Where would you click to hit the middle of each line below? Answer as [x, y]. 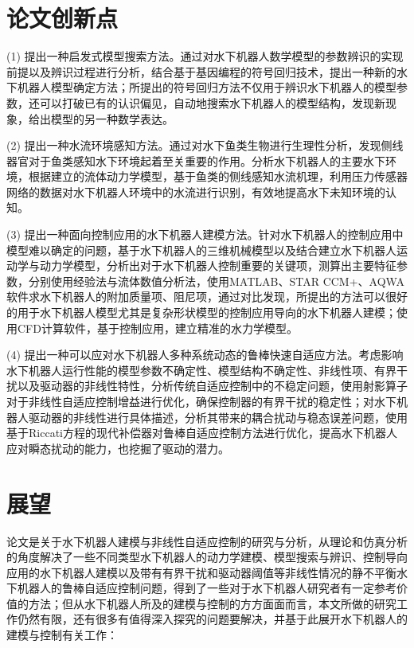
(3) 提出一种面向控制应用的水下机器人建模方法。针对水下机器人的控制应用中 [205, 234]
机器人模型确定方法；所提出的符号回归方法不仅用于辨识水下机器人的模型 [207, 87]
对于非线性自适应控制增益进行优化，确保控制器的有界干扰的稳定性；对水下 [201, 401]
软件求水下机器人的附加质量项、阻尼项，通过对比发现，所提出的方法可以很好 [207, 297]
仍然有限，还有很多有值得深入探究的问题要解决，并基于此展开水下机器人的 [212, 619]
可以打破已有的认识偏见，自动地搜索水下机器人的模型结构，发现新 [212, 102]
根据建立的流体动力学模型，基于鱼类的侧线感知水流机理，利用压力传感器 [218, 176]
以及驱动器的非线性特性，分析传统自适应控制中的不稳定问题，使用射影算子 [212, 386]
